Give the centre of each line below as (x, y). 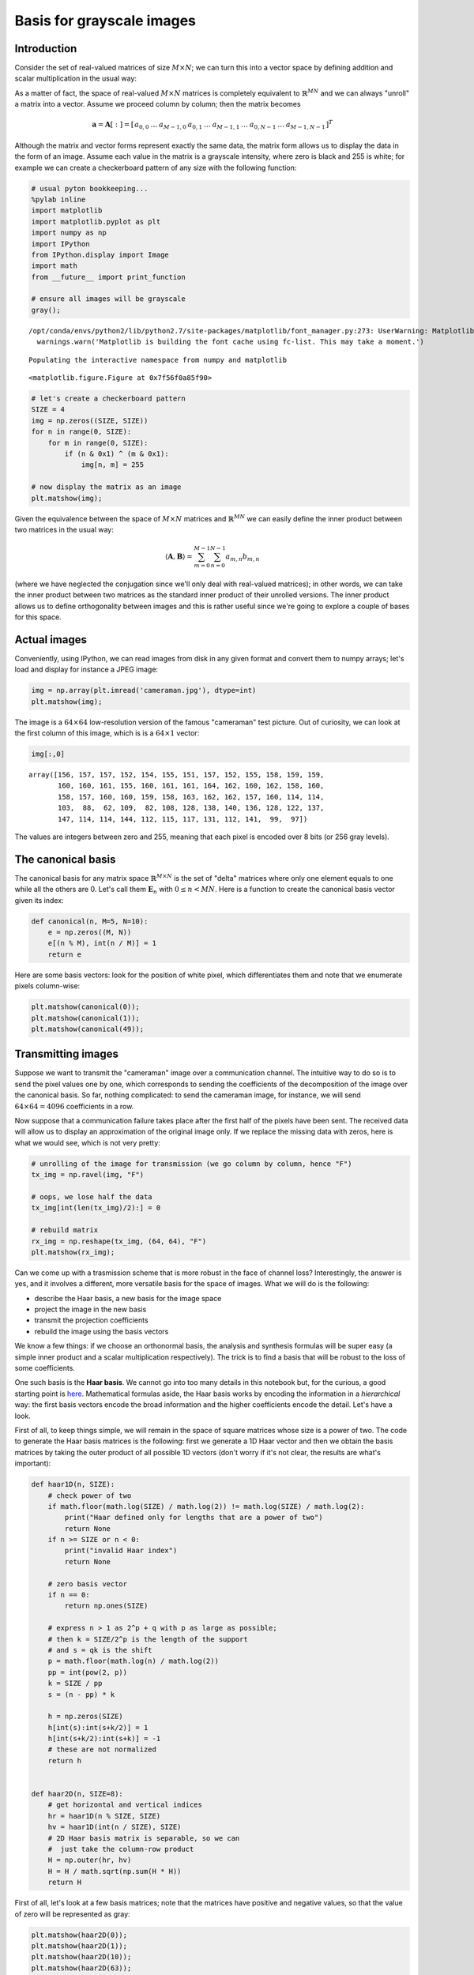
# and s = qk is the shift (100, 1650)
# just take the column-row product (121, 1849)
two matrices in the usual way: (64, 529)
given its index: (39, 900)
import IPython (60, 244)
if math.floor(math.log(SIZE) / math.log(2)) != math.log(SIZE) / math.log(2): (206, 1506)
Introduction (46, 49)
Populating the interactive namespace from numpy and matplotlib (158, 360)
